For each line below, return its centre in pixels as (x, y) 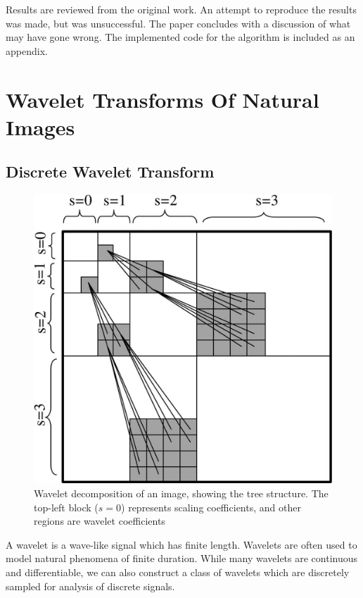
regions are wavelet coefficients (100, 521)
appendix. (27, 50)
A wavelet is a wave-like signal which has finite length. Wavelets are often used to (181, 544)
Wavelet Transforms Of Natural (163, 99)
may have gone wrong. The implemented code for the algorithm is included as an (180, 37)
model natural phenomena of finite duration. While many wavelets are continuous (182, 558)
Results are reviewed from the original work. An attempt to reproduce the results (181, 9)
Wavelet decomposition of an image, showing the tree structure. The (181, 493)
